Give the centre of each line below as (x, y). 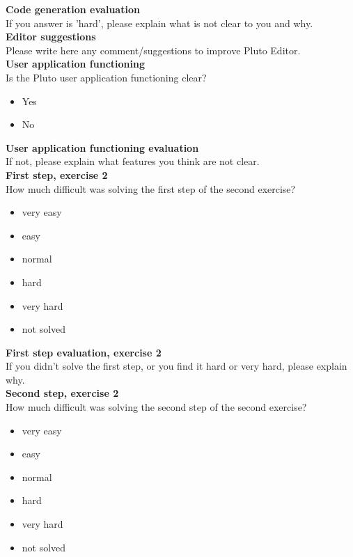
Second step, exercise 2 (62, 393)
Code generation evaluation (73, 9)
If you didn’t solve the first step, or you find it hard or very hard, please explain (176, 366)
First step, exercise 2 (57, 174)
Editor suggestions (51, 37)
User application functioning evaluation (102, 147)
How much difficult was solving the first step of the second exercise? (151, 188)
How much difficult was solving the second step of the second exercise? (156, 407)
